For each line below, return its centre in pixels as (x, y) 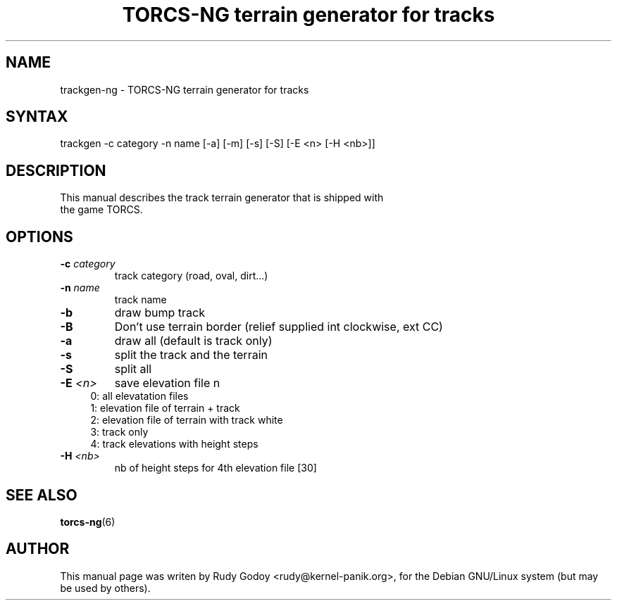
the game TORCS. (101, 210)
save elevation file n (167, 383)
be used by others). (105, 588)
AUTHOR (38, 549)
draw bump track (160, 313)
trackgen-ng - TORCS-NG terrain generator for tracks (185, 89)
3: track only (119, 432)
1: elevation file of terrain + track (165, 408)
